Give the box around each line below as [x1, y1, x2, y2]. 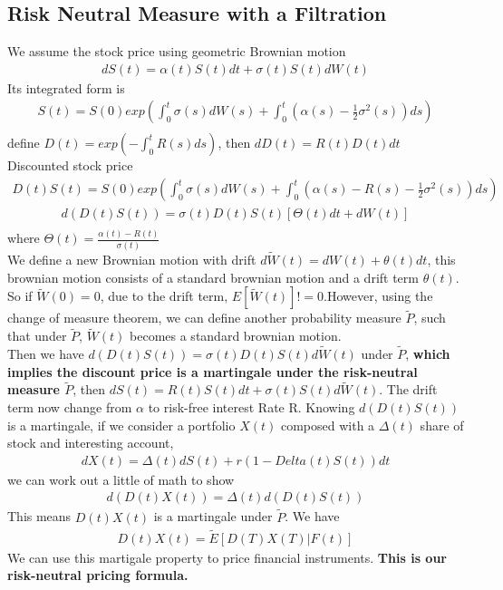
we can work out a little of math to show [7, 469, 235, 488]
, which [405, 344, 450, 363]
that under [7, 326, 67, 345]
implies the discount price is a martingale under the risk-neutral [7, 362, 418, 381]
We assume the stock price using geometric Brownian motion [7, 42, 346, 61]
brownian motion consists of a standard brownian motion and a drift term [7, 267, 419, 286]
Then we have [7, 344, 84, 363]
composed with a [280, 415, 375, 434]
